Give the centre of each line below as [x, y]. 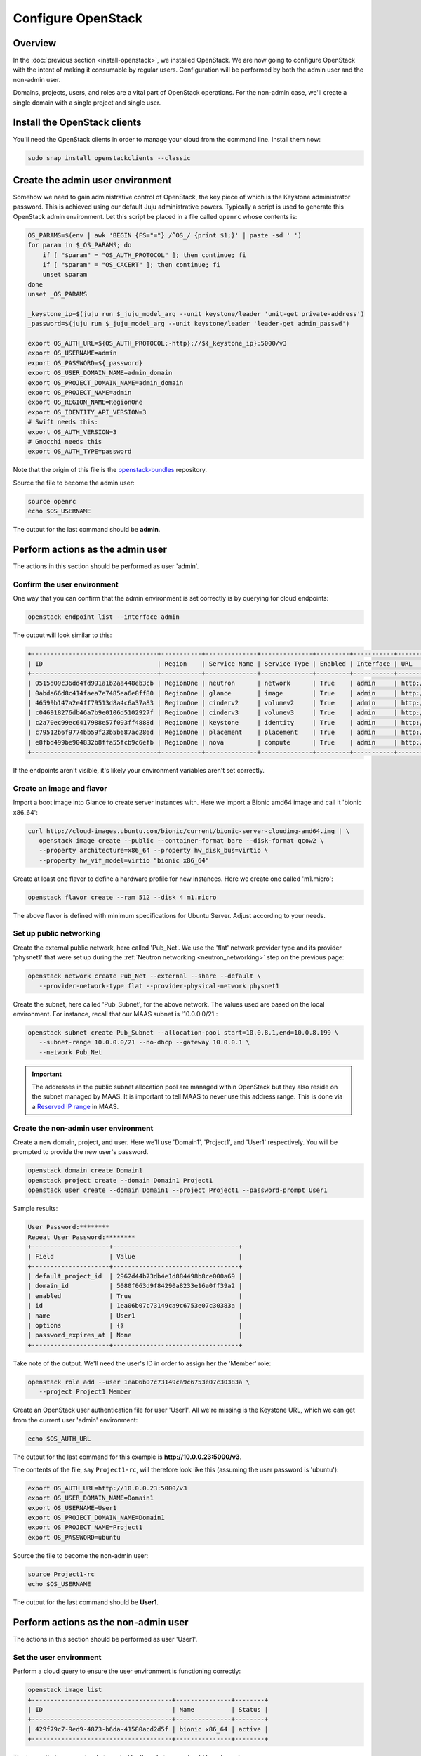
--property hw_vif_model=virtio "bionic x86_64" [124, 860]
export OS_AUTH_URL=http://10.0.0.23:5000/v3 [107, 1488]
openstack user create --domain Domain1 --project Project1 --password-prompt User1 [178, 1190]
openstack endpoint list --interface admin [104, 617]
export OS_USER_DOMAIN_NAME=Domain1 [91, 1498]
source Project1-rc [61, 1574]
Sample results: [35, 1209]
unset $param [65, 275]
